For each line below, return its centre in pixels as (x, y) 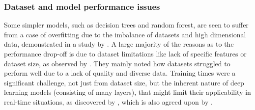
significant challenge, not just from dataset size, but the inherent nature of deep (124, 82)
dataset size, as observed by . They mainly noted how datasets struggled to (117, 63)
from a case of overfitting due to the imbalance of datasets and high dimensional (125, 34)
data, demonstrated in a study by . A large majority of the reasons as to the (119, 44)
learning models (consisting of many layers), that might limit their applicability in (127, 92)
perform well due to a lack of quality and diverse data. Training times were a (120, 73)
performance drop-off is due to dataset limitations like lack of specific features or (125, 54)
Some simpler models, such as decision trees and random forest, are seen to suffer (126, 25)
